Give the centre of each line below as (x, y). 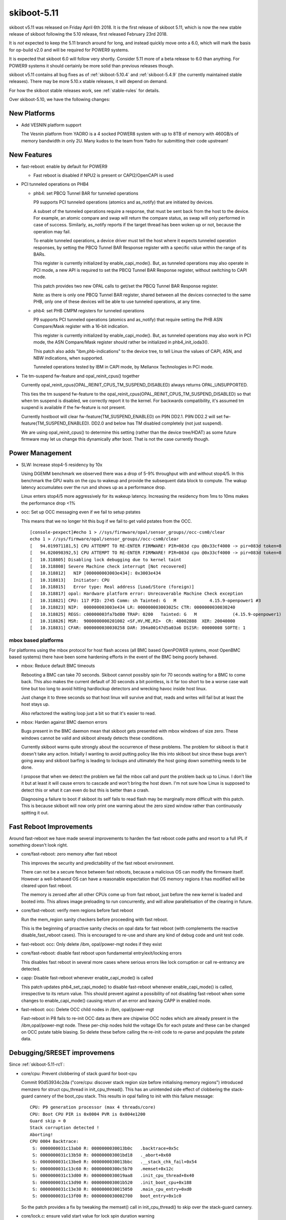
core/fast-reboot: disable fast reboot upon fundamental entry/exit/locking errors (102, 953)
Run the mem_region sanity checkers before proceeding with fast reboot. (95, 919)
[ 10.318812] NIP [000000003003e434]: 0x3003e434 (95, 573)
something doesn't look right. (38, 845)
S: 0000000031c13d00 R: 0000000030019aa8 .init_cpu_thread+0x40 (113, 1176)
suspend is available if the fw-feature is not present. (74, 407)
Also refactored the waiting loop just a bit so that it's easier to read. (88, 713)
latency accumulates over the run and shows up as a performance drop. (94, 488)
